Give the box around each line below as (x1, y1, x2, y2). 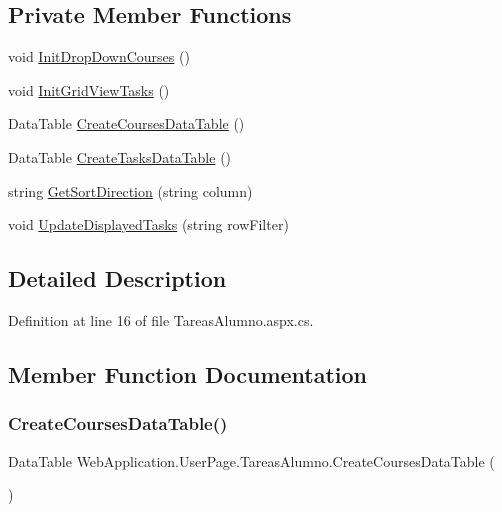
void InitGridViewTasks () (8, 79, 170, 100)
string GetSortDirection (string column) (8, 180, 253, 201)
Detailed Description (8, 263, 227, 294)
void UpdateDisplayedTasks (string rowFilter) (8, 214, 289, 235)
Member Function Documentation (8, 358, 368, 389)
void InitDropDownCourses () (8, 46, 190, 67)
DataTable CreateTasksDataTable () (8, 146, 232, 167)
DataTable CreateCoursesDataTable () (8, 113, 245, 134)
